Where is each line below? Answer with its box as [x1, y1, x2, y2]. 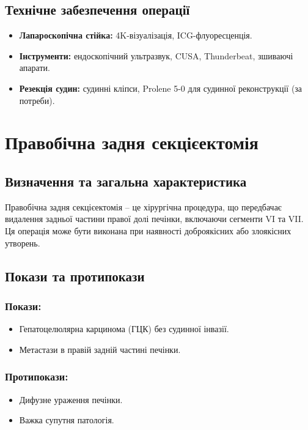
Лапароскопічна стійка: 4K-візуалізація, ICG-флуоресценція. [19, 29, 252, 42]
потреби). [19, 94, 55, 106]
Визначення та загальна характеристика [5, 171, 247, 190]
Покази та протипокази [5, 266, 145, 285]
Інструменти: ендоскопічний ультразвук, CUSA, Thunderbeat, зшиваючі [19, 49, 293, 62]
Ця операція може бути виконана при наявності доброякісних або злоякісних [5, 224, 291, 237]
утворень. [5, 236, 40, 249]
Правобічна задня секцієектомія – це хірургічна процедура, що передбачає [5, 200, 282, 213]
